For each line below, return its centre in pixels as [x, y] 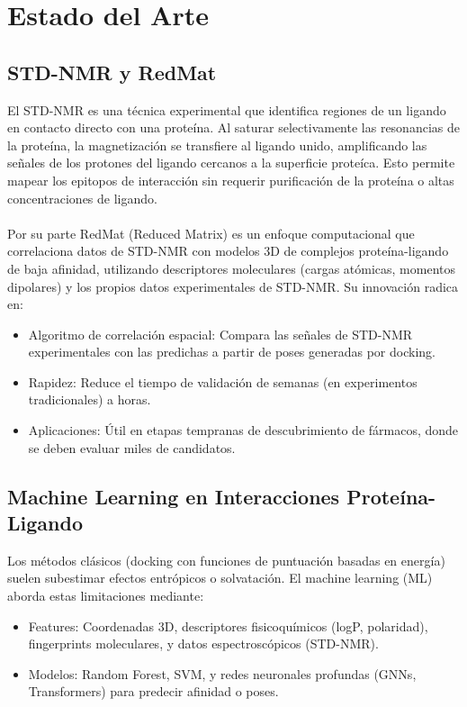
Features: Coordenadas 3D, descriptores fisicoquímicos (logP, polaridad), [228, 625]
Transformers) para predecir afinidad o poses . [153, 691]
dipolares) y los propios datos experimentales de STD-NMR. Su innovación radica [233, 286]
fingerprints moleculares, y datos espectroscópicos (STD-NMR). [203, 644]
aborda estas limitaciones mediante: [106, 596]
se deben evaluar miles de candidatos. [132, 447]
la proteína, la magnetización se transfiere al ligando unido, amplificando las [217, 145]
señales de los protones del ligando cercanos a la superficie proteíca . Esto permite [231, 163]
